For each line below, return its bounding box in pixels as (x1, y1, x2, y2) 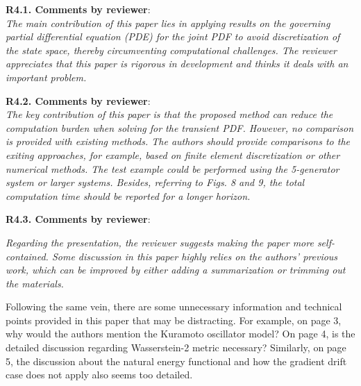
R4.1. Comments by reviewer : (6, 2, 151, 16)
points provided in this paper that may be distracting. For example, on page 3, (6, 312, 342, 327)
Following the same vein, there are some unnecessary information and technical (6, 299, 342, 314)
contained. (6, 249, 49, 263)
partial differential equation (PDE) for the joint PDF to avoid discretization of (6, 29, 340, 44)
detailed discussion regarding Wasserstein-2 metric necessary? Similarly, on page (6, 340, 346, 355)
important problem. (6, 69, 87, 84)
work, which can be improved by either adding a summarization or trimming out (6, 262, 346, 277)
